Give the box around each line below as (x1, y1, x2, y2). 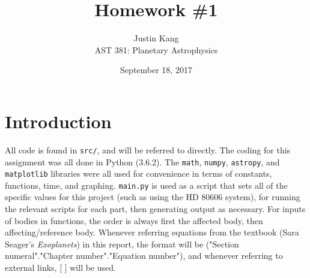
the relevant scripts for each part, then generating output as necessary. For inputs (5, 203, 306, 215)
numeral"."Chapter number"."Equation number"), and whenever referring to (5, 249, 283, 262)
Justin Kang (133, 32, 179, 44)
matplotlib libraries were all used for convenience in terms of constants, (5, 167, 272, 180)
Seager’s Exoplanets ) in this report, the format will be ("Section (5, 237, 239, 250)
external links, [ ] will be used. (5, 261, 116, 274)
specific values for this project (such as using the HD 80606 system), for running (5, 191, 300, 203)
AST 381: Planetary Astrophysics (94, 43, 218, 56)
